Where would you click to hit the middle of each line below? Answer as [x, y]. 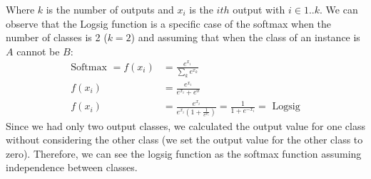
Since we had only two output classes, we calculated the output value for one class [185, 125]
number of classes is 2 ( [57, 37]
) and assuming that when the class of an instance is [245, 37]
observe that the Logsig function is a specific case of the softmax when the [169, 23]
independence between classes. [72, 167]
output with [259, 9]
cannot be [38, 51]
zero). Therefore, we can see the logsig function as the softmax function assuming [184, 153]
